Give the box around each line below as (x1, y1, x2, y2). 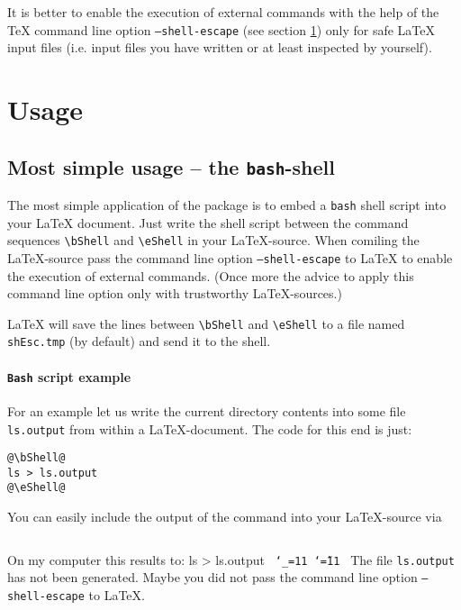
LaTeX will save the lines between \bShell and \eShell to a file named (7, 314, 405, 332)
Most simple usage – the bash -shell (7, 152, 335, 180)
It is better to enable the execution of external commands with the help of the (7, 3, 439, 21)
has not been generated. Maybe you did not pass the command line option (7, 568, 418, 587)
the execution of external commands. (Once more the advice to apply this (7, 266, 414, 285)
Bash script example (7, 367, 131, 386)
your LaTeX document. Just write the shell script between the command (7, 213, 409, 232)
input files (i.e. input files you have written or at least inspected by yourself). (7, 38, 432, 57)
